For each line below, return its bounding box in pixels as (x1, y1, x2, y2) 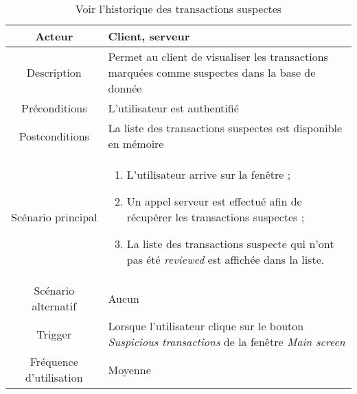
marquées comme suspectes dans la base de (108, 64, 316, 80)
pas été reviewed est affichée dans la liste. (126, 251, 325, 267)
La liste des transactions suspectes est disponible (108, 120, 343, 136)
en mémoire (108, 136, 164, 151)
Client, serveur (108, 28, 190, 44)
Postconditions (19, 127, 89, 144)
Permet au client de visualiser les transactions (108, 49, 328, 64)
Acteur (35, 28, 73, 44)
